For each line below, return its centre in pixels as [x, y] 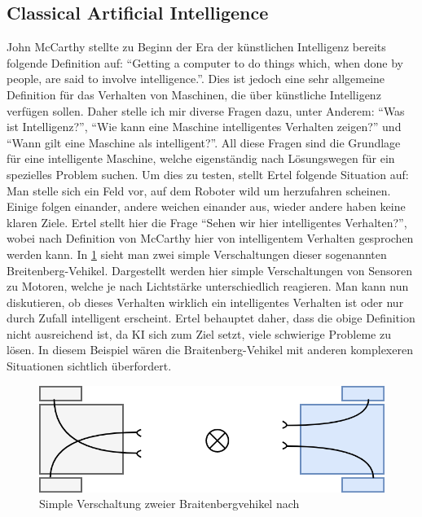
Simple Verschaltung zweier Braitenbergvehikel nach [169, 504]
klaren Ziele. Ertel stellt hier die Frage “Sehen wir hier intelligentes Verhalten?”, [207, 222]
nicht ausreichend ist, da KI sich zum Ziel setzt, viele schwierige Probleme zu [199, 333]
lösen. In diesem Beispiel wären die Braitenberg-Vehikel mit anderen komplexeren [210, 350]
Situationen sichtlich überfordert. [89, 366]
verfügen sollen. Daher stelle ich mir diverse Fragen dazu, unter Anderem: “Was [206, 110]
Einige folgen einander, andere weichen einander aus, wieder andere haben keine [206, 206]
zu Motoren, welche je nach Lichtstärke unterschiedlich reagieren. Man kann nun [208, 286]
